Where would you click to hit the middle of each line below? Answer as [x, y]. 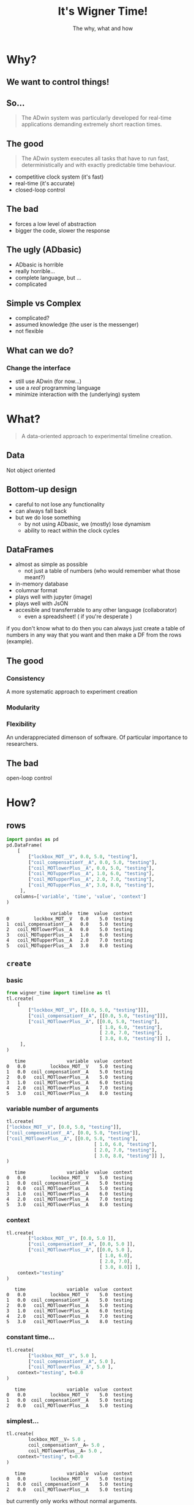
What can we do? [40, 350]
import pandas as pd [33, 840]
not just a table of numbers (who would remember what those [102, 571]
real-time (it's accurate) [45, 183]
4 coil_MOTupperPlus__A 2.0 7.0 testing [69, 940]
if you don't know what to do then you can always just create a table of [96, 629]
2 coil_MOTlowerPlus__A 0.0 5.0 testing [69, 929]
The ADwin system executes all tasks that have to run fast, [95, 158]
